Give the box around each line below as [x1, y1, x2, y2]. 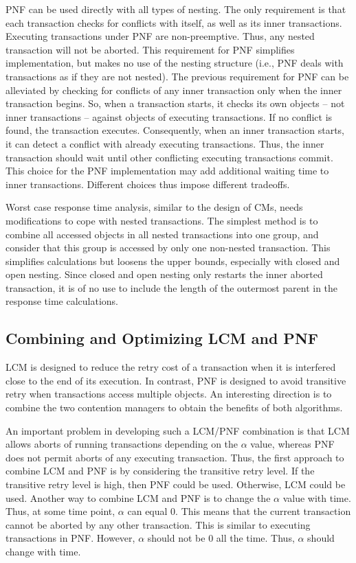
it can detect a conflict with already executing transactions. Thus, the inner [5, 136, 324, 150]
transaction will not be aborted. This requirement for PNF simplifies [5, 42, 295, 56]
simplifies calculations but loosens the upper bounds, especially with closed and [5, 253, 340, 268]
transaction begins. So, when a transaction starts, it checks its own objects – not [5, 96, 345, 111]
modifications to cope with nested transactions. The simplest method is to [5, 213, 318, 227]
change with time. [5, 544, 81, 558]
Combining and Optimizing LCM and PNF [5, 328, 318, 349]
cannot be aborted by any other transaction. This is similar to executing [5, 517, 311, 531]
